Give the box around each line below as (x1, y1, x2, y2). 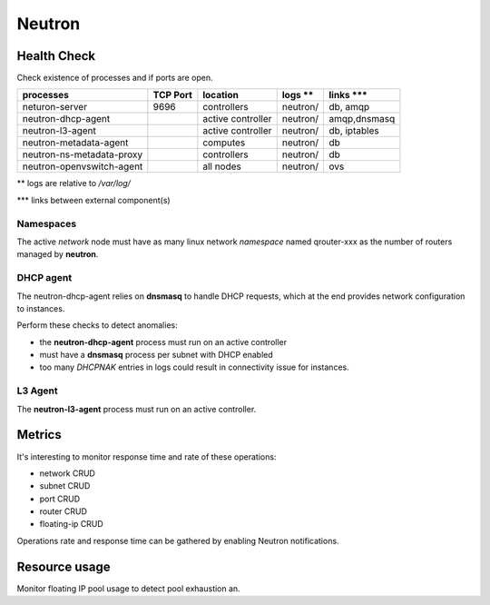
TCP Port (152, 89, 192, 102)
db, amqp (328, 101, 370, 114)
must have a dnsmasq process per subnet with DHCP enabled (39, 350, 274, 361)
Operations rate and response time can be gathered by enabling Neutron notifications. (16, 535, 339, 546)
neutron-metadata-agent (22, 136, 129, 149)
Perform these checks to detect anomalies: (16, 320, 178, 331)
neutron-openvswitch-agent (22, 160, 143, 173)
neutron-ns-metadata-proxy (22, 148, 143, 161)
